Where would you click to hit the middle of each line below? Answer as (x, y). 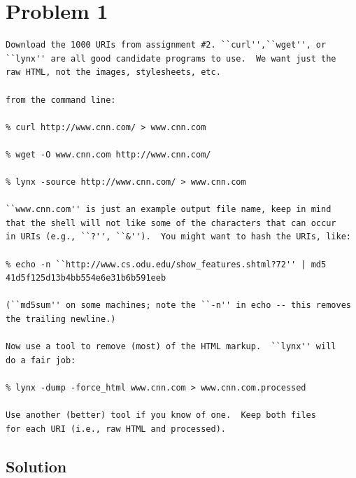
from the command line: (61, 100)
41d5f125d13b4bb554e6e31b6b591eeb (86, 278)
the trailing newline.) (61, 319)
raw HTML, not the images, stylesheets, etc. (113, 72)
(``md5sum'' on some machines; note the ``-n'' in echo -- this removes (178, 305)
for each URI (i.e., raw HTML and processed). (116, 429)
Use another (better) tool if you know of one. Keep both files (161, 415)
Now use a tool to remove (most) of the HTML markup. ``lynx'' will (171, 347)
